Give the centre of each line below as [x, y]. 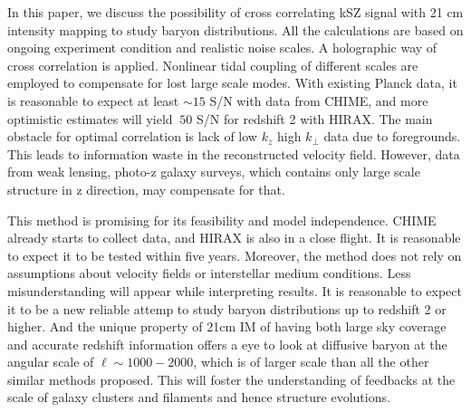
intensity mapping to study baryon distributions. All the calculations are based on [235, 29]
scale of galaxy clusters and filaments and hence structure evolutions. [199, 397]
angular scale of [51, 362]
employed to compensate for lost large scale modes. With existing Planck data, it [232, 83]
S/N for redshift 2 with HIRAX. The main [315, 118]
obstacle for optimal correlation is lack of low [132, 136]
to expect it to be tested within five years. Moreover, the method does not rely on [235, 255]
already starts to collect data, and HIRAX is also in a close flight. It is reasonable [234, 238]
